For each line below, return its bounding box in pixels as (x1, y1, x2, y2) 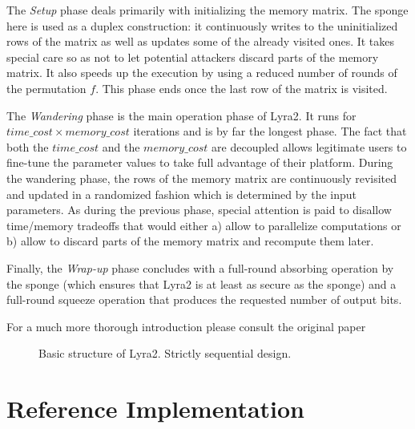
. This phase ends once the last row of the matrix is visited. (95, 79, 388, 96)
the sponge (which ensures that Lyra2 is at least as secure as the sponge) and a (6, 275, 397, 292)
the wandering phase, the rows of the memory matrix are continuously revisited (6, 169, 397, 186)
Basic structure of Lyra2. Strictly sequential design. (38, 345, 292, 362)
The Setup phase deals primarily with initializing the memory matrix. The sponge (6, 2, 409, 18)
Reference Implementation (6, 392, 305, 425)
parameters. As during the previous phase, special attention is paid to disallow (6, 201, 392, 218)
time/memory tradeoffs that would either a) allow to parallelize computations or (6, 217, 401, 233)
